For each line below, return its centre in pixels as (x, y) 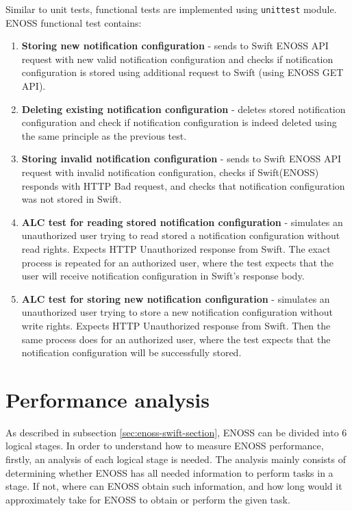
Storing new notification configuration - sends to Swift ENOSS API (175, 46)
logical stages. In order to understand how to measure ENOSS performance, (165, 446)
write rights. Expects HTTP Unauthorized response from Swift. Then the (176, 325)
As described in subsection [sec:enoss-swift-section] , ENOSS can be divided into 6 (176, 432)
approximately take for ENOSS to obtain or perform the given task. (148, 499)
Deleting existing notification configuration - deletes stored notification (184, 109)
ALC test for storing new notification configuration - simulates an (176, 298)
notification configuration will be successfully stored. (131, 352)
